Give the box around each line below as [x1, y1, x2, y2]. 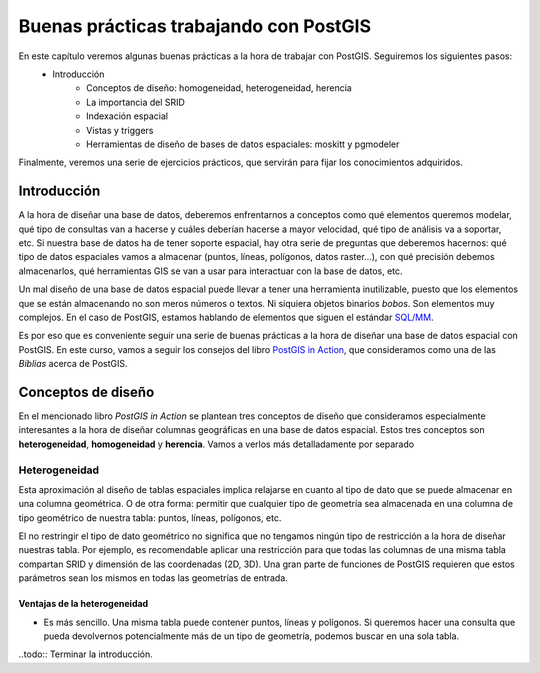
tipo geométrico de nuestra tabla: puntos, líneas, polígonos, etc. [18, 511, 282, 524]
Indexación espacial [86, 110, 169, 122]
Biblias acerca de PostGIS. [18, 358, 128, 370]
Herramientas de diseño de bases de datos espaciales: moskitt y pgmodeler [86, 138, 400, 150]
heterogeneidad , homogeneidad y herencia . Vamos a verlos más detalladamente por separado [18, 438, 415, 450]
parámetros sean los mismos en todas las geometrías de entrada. [18, 572, 289, 584]
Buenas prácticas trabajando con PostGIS [18, 15, 372, 37]
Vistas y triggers [86, 124, 154, 136]
